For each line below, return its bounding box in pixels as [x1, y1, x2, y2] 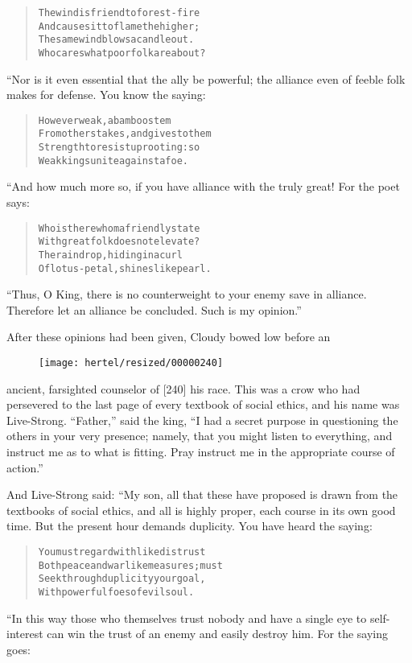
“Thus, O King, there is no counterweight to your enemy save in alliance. [6, 286, 367, 303]
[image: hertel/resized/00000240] [39, 357, 224, 369]
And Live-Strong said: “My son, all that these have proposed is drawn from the [6, 486, 398, 503]
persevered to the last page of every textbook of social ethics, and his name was [6, 396, 400, 413]
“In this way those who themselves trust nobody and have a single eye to [6, 609, 367, 626]
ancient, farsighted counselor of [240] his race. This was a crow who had [6, 380, 360, 397]
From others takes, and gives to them [38, 128, 212, 140]
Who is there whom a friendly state [38, 222, 200, 234]
